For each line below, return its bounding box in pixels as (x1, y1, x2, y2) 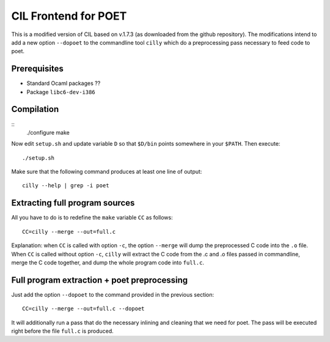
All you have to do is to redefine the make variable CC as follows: (11, 214, 174, 221)
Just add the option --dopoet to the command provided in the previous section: (11, 291, 215, 298)
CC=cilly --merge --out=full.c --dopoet (22, 305, 145, 312)
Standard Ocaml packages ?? (26, 80, 101, 87)
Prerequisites (11, 64, 64, 74)
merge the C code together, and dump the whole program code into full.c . (11, 259, 205, 266)
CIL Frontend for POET (11, 9, 127, 23)
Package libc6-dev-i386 (26, 88, 96, 95)
